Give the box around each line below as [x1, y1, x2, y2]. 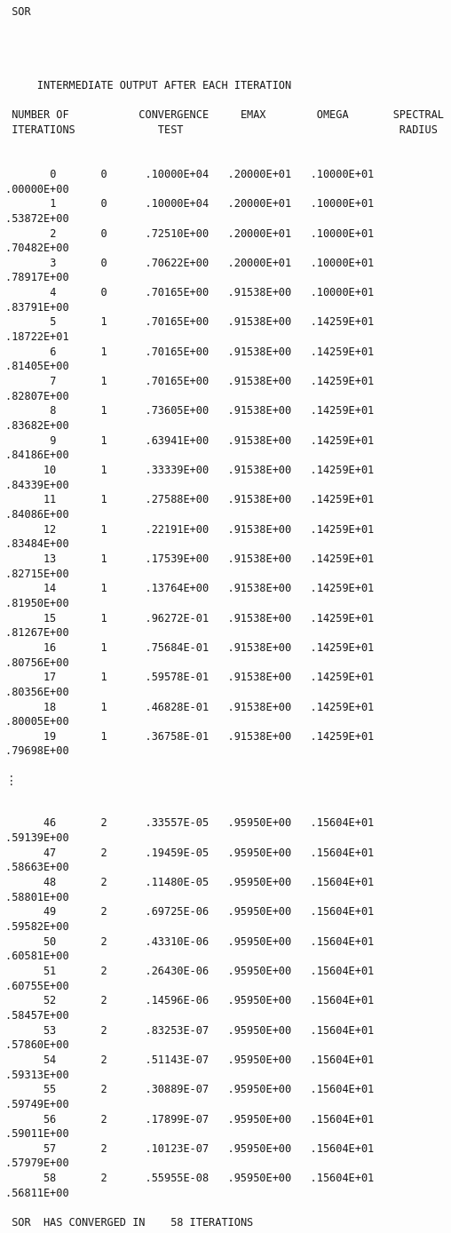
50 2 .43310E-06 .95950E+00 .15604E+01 [43, 935, 375, 948]
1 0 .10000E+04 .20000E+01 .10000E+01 [50, 197, 375, 211]
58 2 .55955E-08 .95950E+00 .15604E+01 [43, 1172, 375, 1185]
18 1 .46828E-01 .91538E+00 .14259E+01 [43, 700, 375, 713]
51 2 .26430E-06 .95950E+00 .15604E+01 [43, 964, 375, 977]
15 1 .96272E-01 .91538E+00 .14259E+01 [43, 611, 375, 624]
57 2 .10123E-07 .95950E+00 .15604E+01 [43, 1142, 375, 1155]
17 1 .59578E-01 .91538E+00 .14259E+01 [43, 671, 375, 684]
